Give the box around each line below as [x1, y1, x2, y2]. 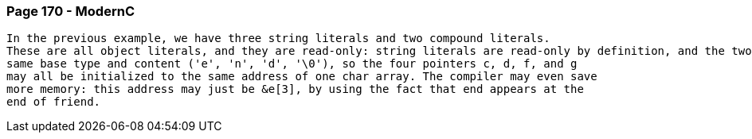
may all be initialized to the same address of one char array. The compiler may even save [6, 70, 597, 83]
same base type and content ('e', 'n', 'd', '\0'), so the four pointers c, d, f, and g [6, 57, 578, 71]
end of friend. [6, 95, 101, 109]
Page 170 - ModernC [6, 3, 135, 19]
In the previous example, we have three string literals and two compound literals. [6, 32, 550, 45]
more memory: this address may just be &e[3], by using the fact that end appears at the [6, 83, 584, 96]
